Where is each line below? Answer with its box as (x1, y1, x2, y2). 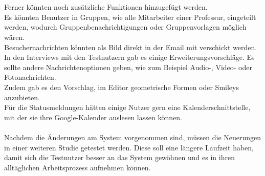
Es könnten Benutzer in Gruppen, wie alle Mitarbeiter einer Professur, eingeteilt (4, 11, 256, 22)
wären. (4, 31, 25, 42)
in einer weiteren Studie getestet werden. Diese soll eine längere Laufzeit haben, (4, 142, 254, 152)
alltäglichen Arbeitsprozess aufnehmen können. (4, 162, 151, 172)
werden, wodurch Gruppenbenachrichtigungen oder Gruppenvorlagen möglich (4, 21, 247, 32)
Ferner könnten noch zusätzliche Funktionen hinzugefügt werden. (4, 2, 208, 12)
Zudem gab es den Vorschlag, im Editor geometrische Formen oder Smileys (4, 81, 239, 92)
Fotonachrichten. (4, 72, 56, 82)
